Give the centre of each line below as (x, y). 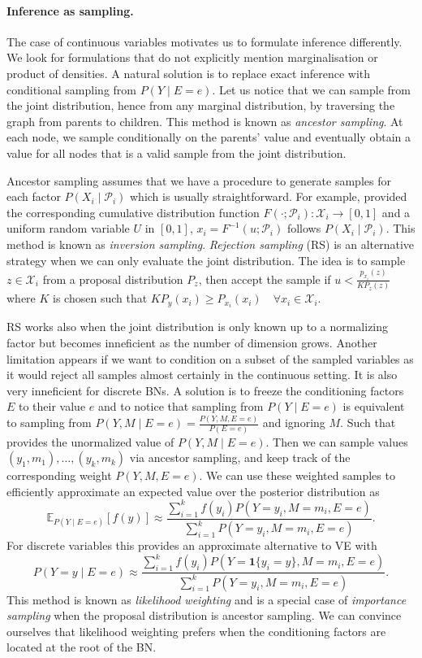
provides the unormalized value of (90, 441)
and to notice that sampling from (181, 406)
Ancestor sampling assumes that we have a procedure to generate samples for (199, 180)
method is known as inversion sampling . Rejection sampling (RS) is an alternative (211, 244)
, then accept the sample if (265, 279)
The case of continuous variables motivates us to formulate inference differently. (205, 41)
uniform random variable (68, 228)
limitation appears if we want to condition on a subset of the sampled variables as (210, 358)
